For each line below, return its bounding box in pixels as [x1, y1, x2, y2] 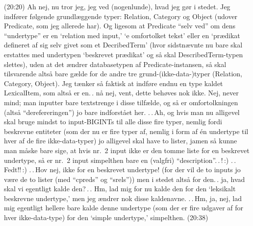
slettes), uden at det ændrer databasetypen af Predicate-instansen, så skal [4, 59, 227, 69]
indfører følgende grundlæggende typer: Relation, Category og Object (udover [4, 11, 238, 21]
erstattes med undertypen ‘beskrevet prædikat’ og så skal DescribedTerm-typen [4, 49, 243, 59]
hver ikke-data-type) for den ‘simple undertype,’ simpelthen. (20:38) [4, 212, 208, 223]
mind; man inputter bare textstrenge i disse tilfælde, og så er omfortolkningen [4, 97, 238, 107]
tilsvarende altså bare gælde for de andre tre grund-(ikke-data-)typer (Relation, [4, 68, 242, 79]
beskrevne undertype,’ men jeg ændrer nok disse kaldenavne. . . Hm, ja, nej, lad [4, 193, 242, 203]
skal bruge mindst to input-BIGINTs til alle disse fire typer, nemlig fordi [4, 116, 222, 127]
